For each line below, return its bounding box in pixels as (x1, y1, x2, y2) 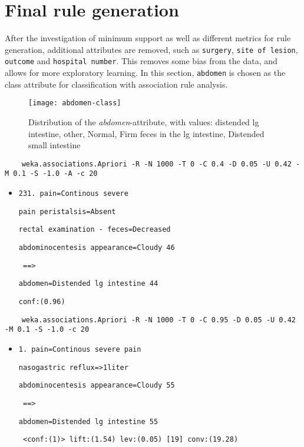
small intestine (28, 139, 81, 151)
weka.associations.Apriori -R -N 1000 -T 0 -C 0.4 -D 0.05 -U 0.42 (21, 159, 292, 168)
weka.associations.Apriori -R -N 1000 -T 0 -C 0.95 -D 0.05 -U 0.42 (21, 315, 296, 324)
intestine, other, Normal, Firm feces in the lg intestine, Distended (28, 127, 265, 139)
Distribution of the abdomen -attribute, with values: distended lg (28, 115, 259, 128)
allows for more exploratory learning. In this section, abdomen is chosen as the (5, 66, 286, 79)
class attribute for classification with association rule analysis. (5, 78, 228, 90)
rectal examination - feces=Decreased (18, 225, 171, 234)
